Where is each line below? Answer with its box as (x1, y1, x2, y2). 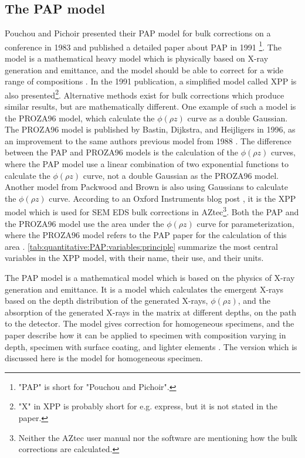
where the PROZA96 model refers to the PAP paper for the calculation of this (5, 229, 287, 241)
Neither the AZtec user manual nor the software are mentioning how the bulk (18, 431, 297, 443)
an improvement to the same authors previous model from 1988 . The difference (5, 134, 292, 147)
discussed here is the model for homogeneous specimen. (5, 352, 203, 364)
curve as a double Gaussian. (187, 111, 288, 124)
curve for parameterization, (196, 217, 294, 229)
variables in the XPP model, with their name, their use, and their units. (5, 252, 264, 264)
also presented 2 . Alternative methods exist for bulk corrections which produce (5, 87, 284, 101)
